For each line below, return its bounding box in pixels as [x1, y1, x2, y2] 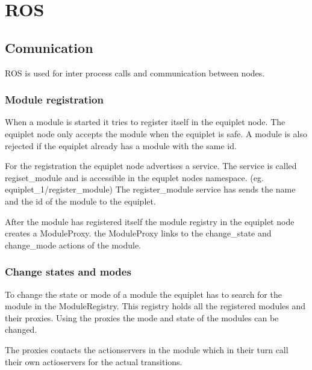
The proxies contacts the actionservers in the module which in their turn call [5, 343, 289, 356]
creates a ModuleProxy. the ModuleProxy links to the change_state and [5, 227, 272, 239]
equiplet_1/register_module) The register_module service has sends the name [5, 183, 296, 196]
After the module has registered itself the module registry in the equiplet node [5, 215, 295, 227]
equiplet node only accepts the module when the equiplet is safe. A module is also [5, 127, 308, 140]
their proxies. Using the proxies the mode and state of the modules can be [5, 311, 279, 324]
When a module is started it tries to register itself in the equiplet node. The [5, 116, 285, 128]
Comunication [5, 38, 93, 57]
